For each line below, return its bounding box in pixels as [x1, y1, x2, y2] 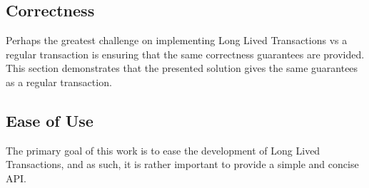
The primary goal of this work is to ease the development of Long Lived [6, 142, 320, 157]
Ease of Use [6, 109, 93, 131]
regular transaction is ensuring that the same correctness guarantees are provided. [6, 46, 365, 61]
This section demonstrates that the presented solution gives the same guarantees [6, 61, 358, 75]
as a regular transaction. [6, 74, 112, 89]
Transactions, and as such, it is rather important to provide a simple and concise [6, 157, 359, 172]
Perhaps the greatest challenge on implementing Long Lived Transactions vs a [6, 33, 348, 48]
